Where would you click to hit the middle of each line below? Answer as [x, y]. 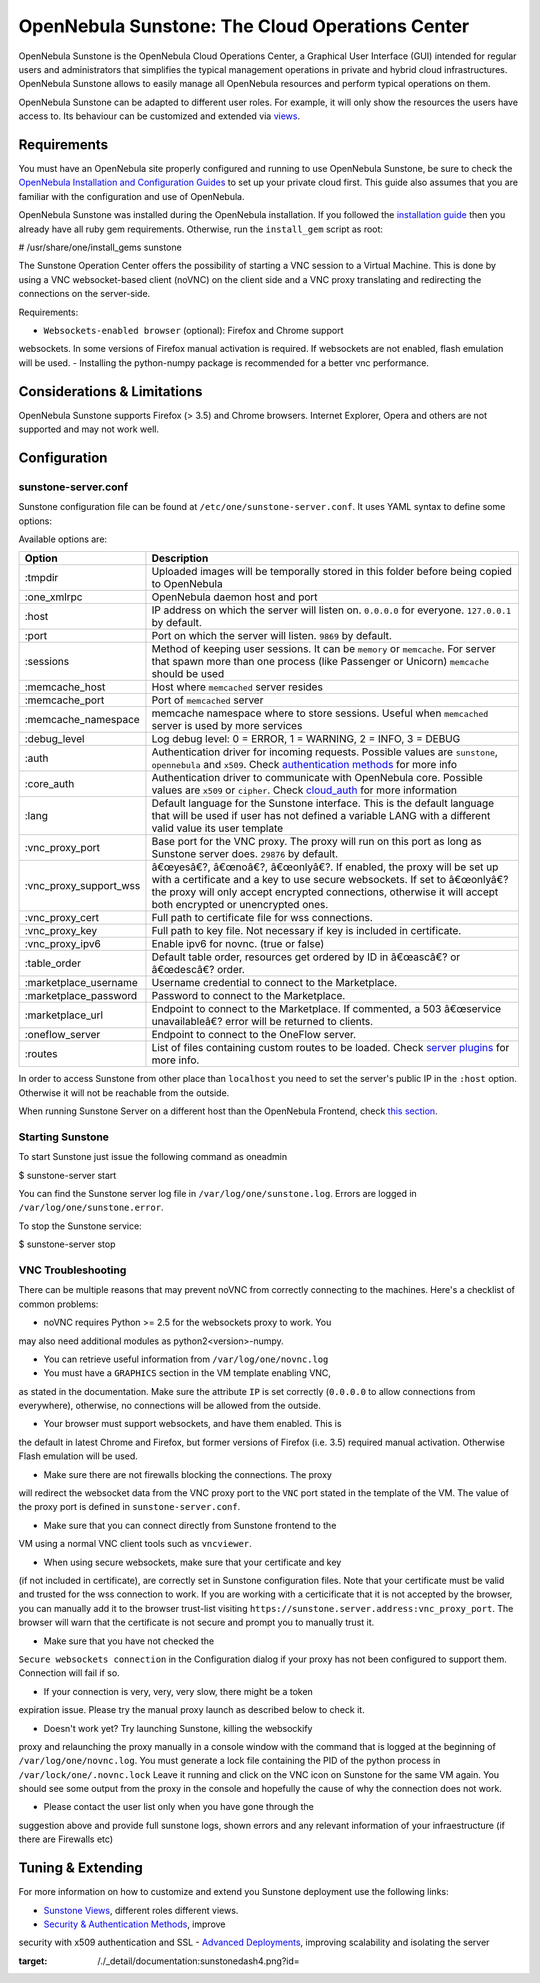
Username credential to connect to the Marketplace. [274, 983]
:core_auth [49, 784]
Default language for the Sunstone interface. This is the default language [323, 803]
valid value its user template [217, 828]
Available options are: [63, 539]
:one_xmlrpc [53, 597]
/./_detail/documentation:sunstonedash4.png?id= [198, 1961]
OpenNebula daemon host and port [235, 597]
